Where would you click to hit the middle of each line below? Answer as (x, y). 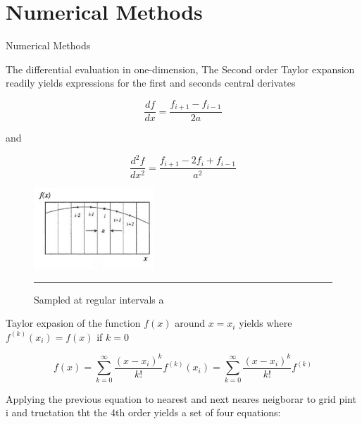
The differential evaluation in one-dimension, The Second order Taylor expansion (180, 69)
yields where (266, 323)
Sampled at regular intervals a (99, 299)
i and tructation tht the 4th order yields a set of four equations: (143, 412)
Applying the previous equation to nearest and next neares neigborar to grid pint (181, 398)
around (190, 323)
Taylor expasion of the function (73, 323)
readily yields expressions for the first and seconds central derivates (151, 83)
